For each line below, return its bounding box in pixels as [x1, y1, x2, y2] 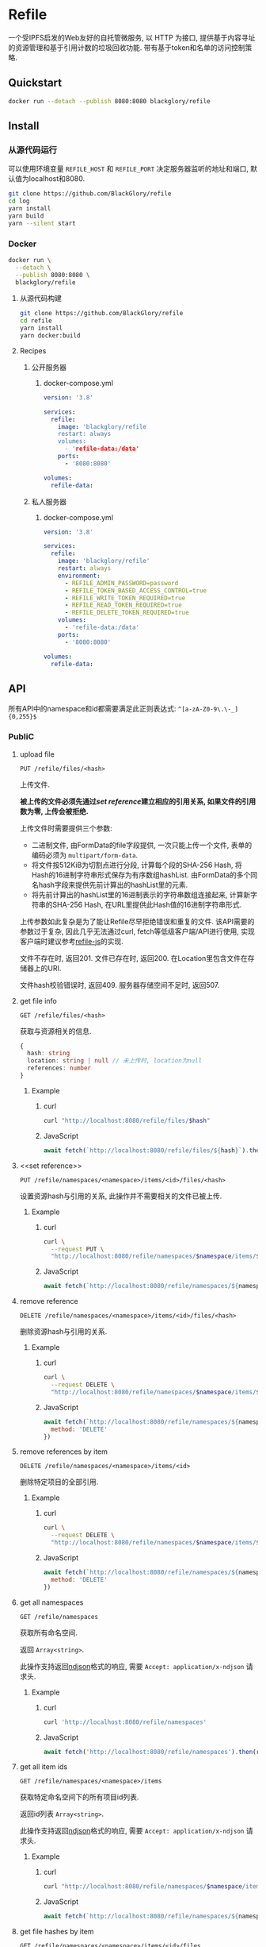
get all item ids [19, 1762, 68, 1772]
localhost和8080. [28, 174, 85, 183]
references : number [27, 1064, 91, 1073]
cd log [8, 197, 30, 206]
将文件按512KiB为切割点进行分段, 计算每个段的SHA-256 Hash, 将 [31, 860, 243, 869]
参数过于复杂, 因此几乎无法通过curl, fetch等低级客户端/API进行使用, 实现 [19, 927, 255, 936]
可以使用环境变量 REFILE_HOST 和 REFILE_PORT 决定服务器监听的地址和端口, [8, 164, 249, 174]
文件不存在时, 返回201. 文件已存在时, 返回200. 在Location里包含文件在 [19, 953, 248, 962]
